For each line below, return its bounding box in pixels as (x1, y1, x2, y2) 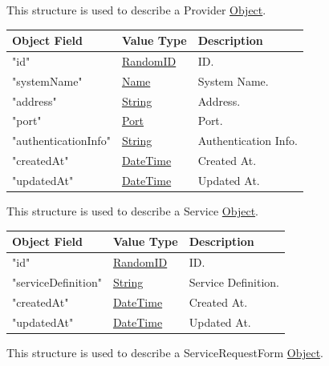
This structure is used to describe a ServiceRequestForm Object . (6, 344, 323, 360)
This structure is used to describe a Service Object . (6, 203, 258, 219)
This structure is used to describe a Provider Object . (6, 2, 266, 18)
